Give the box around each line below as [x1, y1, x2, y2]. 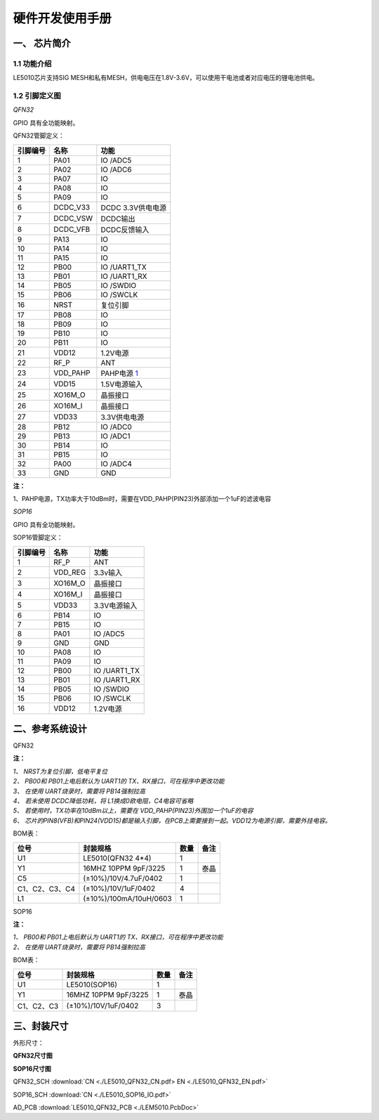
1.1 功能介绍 [13, 58, 52, 68]
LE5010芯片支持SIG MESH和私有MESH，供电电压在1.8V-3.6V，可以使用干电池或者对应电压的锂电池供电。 [13, 74, 319, 82]
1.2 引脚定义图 [13, 91, 61, 101]
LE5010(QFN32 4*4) [83, 853, 152, 863]
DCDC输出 [100, 214, 136, 223]
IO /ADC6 [100, 164, 133, 174]
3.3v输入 [93, 568, 123, 578]
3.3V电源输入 [93, 601, 138, 611]
